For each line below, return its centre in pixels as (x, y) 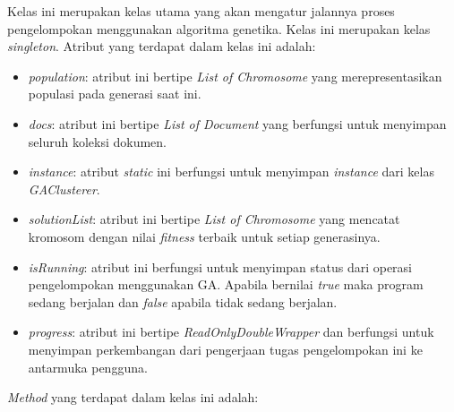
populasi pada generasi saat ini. (115, 94)
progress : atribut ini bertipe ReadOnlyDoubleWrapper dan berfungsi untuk (231, 332)
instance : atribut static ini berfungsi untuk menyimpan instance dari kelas (231, 172)
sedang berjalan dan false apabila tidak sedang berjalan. (183, 301)
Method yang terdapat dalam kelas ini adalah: (133, 397)
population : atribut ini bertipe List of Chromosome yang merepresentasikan (235, 76)
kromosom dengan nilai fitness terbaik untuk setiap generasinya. (204, 236)
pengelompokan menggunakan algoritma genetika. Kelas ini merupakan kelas (219, 28)
